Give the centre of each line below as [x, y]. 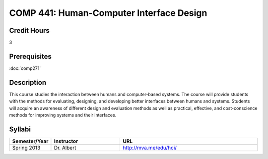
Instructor [66, 141]
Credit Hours [29, 30]
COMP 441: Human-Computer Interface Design [108, 13]
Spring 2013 [26, 148]
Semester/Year [30, 141]
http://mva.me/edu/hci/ [150, 148]
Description [28, 82]
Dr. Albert [65, 148]
